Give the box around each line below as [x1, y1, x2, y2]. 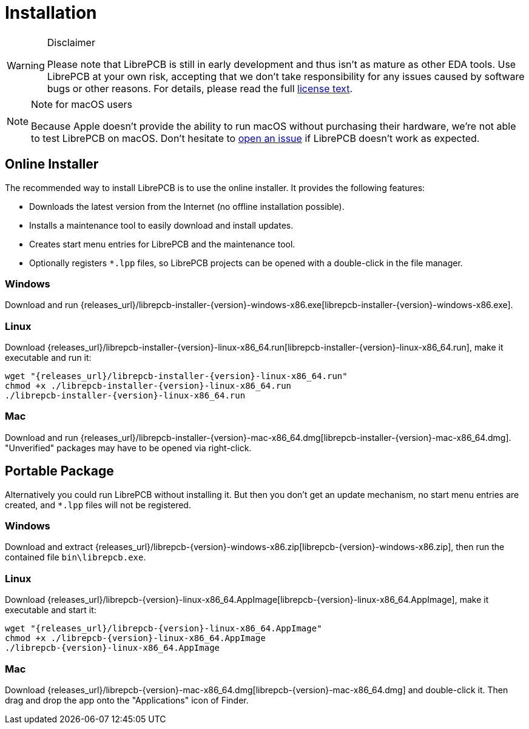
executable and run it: [5, 352, 92, 363]
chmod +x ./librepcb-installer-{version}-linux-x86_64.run [5, 381, 292, 391]
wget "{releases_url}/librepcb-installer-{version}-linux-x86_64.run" [5, 371, 348, 381]
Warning [7, 59, 45, 72]
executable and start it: [5, 605, 96, 616]
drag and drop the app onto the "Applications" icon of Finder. [5, 694, 249, 705]
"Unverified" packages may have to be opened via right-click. [5, 442, 252, 453]
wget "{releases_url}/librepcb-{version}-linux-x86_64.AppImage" [5, 623, 322, 634]
